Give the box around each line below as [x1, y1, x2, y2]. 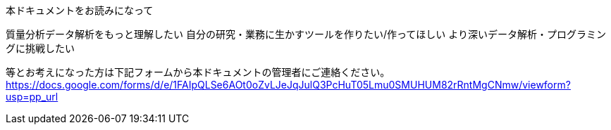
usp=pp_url [6, 91, 58, 103]
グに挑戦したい [6, 42, 75, 54]
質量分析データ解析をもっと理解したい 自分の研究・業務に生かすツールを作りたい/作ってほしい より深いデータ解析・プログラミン [6, 28, 606, 40]
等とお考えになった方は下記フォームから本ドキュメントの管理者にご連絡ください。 [6, 66, 390, 78]
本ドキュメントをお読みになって [6, 4, 154, 16]
